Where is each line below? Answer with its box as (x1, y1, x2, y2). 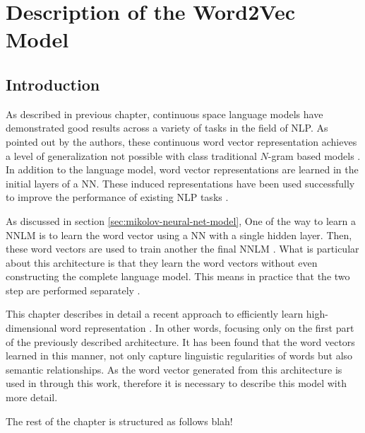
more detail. (6, 390, 58, 405)
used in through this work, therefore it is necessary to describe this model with (6, 376, 347, 391)
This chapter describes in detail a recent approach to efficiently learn (6, 306, 304, 321)
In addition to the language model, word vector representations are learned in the (6, 162, 359, 177)
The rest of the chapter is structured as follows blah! (6, 413, 233, 428)
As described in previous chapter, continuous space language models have (6, 106, 323, 121)
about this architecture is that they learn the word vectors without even (6, 255, 318, 270)
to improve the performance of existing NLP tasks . (6, 190, 229, 204)
